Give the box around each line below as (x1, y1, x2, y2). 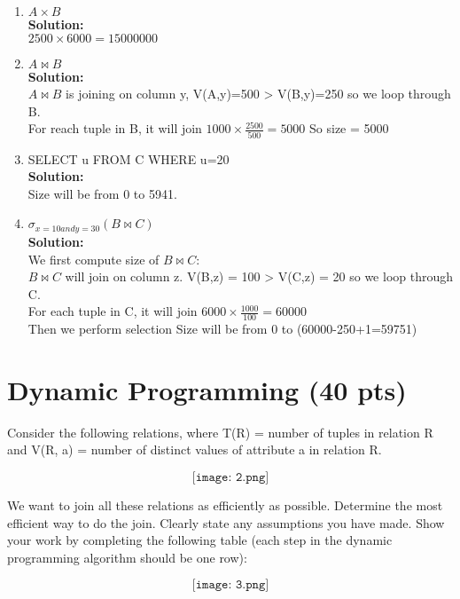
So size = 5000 (309, 119, 389, 138)
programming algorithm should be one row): (7, 548, 247, 566)
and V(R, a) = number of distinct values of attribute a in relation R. (7, 440, 382, 459)
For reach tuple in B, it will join (27, 119, 202, 138)
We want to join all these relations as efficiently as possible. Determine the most (7, 496, 443, 515)
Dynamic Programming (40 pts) (7, 371, 407, 407)
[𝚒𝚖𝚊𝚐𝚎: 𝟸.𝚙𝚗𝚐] (191, 471, 269, 485)
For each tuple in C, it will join (27, 302, 198, 320)
